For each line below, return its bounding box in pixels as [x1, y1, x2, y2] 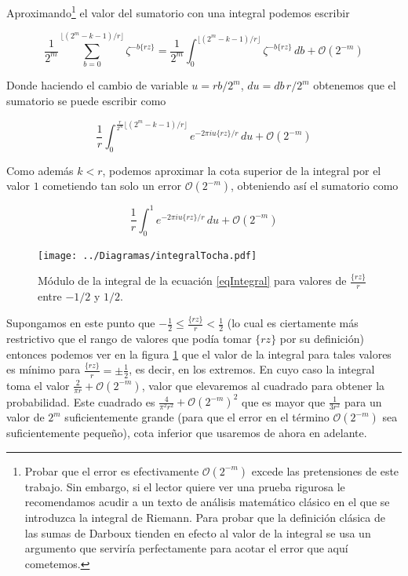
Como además [6, 162, 74, 178]
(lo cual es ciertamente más [227, 315, 359, 331]
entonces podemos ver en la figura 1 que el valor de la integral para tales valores [6, 345, 392, 362]
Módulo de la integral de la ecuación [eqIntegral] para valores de [38, 272, 347, 289]
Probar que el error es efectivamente [24, 462, 199, 479]
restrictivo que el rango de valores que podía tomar [6, 330, 252, 347]
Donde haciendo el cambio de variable [6, 77, 188, 93]
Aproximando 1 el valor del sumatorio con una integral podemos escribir [6, 2, 350, 20]
